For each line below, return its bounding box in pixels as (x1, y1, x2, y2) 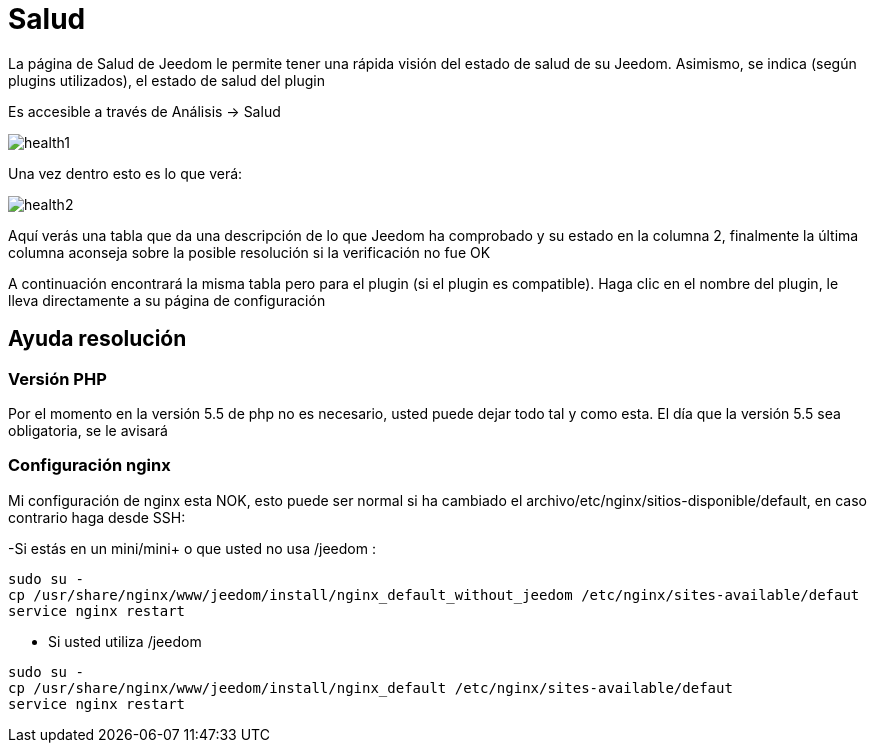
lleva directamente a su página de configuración (8, 291, 326, 309)
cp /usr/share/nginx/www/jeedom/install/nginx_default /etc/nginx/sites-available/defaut (8, 679, 733, 696)
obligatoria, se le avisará (8, 421, 168, 439)
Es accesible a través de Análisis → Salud (8, 102, 281, 120)
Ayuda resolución (8, 326, 187, 352)
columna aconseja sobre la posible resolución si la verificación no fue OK (8, 243, 491, 261)
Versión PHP (8, 368, 107, 389)
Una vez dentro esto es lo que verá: (8, 164, 243, 182)
